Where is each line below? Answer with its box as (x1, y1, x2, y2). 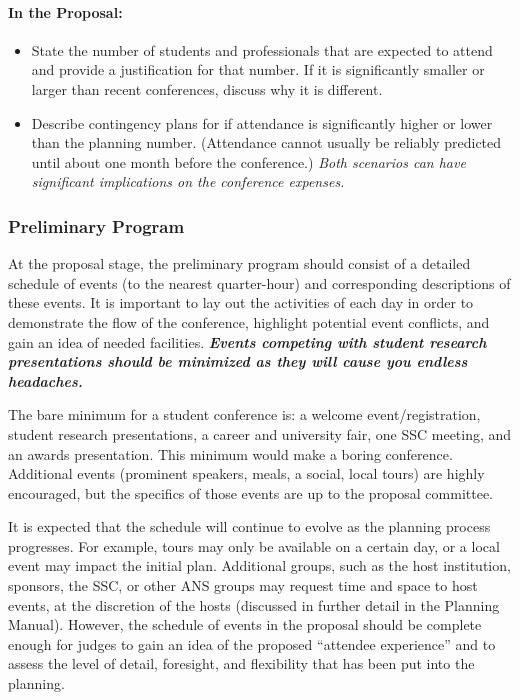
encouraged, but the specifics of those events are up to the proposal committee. (8, 482, 494, 503)
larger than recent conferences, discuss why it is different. (31, 78, 383, 99)
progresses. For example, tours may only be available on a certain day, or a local (8, 535, 500, 556)
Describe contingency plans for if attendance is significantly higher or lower (31, 112, 493, 133)
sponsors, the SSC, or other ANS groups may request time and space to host (8, 575, 478, 596)
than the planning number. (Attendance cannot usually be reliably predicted (31, 132, 502, 153)
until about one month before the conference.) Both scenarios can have (31, 151, 466, 172)
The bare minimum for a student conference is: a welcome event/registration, (8, 404, 481, 425)
